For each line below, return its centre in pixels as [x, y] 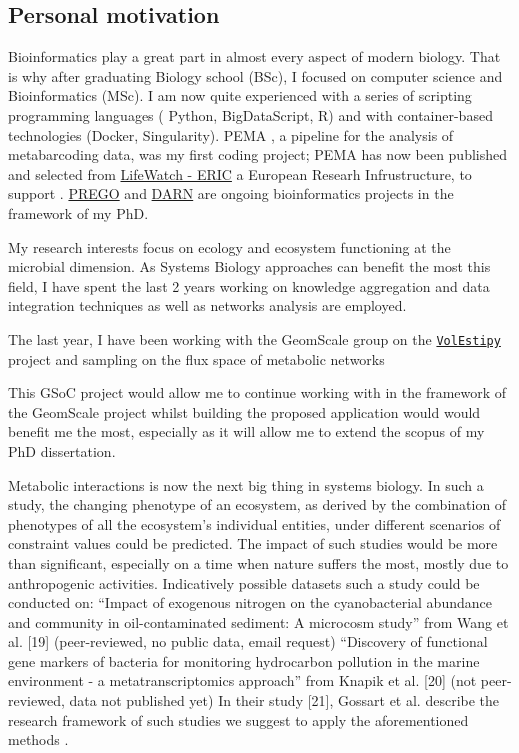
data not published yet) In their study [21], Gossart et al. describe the [284, 700]
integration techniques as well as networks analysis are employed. [207, 305]
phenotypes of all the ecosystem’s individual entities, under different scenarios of [254, 523]
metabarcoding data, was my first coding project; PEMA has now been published [258, 154]
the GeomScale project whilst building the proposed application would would [244, 411]
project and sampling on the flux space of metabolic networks [196, 358]
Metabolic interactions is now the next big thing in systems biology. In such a [246, 484]
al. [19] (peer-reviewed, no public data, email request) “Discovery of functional [248, 641]
